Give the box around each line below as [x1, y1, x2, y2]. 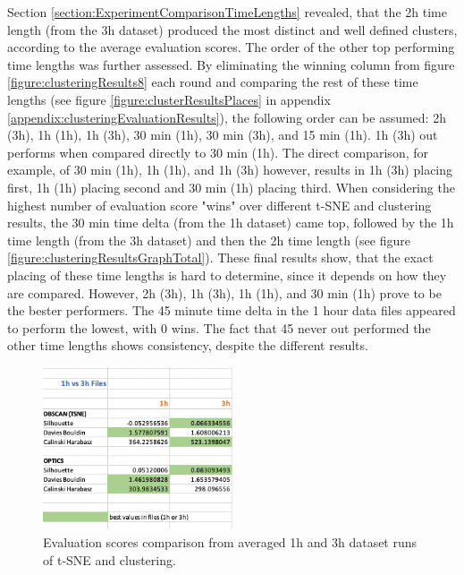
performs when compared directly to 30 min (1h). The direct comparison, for [7, 142, 428, 161]
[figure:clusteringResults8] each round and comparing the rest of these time [7, 73, 418, 91]
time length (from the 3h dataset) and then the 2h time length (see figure [7, 230, 410, 249]
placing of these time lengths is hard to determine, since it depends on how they [7, 265, 447, 284]
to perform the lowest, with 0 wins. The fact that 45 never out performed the [7, 318, 431, 337]
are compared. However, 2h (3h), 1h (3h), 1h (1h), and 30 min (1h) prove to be [7, 283, 442, 302]
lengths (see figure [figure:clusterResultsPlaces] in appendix [7, 90, 331, 108]
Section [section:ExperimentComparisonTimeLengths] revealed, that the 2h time [7, 3, 447, 21]
